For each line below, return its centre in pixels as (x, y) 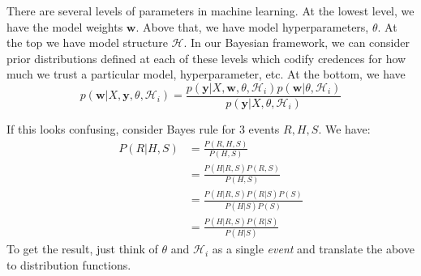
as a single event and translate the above (313, 249)
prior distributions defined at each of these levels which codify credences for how (206, 58)
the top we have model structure (87, 42)
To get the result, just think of (82, 249)
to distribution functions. (69, 264)
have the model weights (65, 26)
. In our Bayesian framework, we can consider (296, 42)
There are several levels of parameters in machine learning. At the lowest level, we (210, 11)
